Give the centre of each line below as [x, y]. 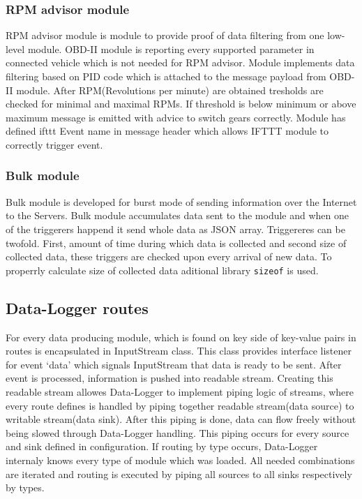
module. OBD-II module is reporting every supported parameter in [171, 49]
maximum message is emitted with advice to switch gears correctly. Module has [176, 117]
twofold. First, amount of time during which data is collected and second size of [176, 243]
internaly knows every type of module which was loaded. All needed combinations [180, 460]
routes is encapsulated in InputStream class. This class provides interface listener [179, 351]
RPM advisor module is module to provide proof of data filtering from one [165, 35]
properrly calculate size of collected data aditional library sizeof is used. [162, 270]
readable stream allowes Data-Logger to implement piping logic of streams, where [180, 391]
